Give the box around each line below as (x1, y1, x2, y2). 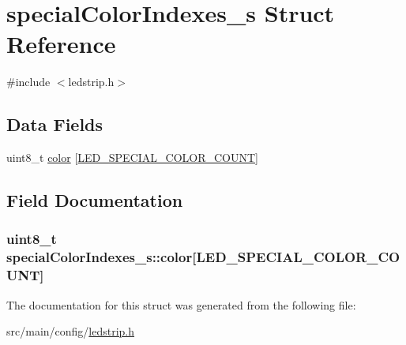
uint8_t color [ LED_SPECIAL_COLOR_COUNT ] (6, 149, 259, 166)
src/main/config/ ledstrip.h (6, 323, 135, 339)
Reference (6, 28, 116, 60)
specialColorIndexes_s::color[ (6, 247, 197, 267)
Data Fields (6, 112, 103, 137)
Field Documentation (6, 188, 183, 212)
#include (6, 73, 51, 90)
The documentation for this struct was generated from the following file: (6, 296, 356, 313)
